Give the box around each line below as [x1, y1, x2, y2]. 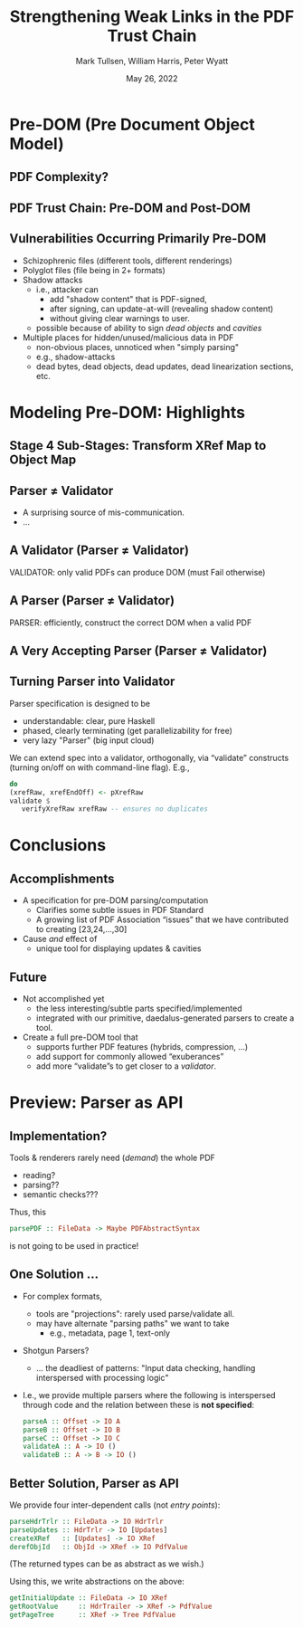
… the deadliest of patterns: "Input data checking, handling [35, 1362, 256, 1373]
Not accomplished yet [22, 994, 105, 1004]
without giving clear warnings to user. [49, 312, 190, 323]
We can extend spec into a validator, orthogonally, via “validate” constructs [9, 752, 289, 763]
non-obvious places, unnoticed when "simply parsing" [35, 341, 240, 352]
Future [9, 969, 48, 985]
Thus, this [9, 1206, 47, 1218]
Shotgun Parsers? [22, 1345, 90, 1356]
